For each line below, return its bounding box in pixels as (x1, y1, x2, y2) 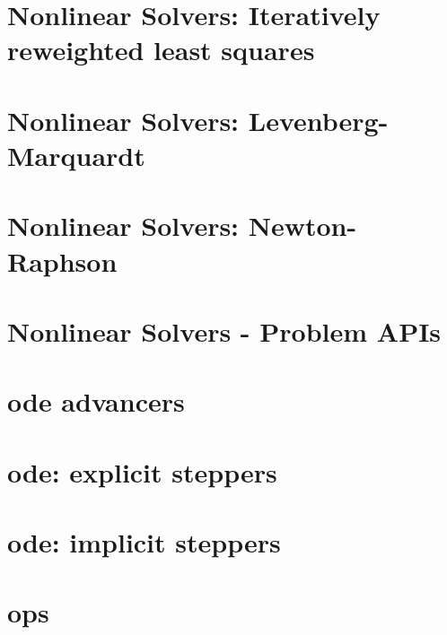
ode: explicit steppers (7, 453, 277, 490)
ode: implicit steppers (7, 524, 281, 560)
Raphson (7, 242, 118, 279)
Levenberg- (248, 101, 389, 138)
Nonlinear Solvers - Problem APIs (7, 312, 442, 349)
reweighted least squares (7, 31, 315, 68)
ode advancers (7, 383, 185, 420)
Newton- (248, 207, 357, 244)
